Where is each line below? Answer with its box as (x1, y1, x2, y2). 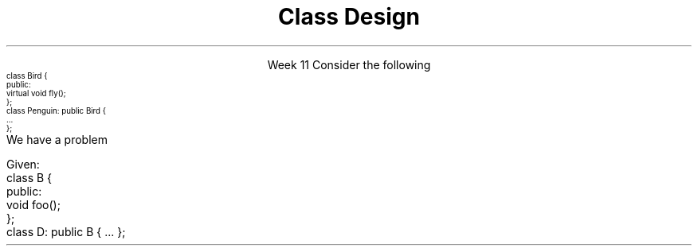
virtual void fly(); (6, 88, 66, 98)
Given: (6, 157, 40, 171)
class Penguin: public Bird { (6, 106, 106, 115)
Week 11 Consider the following (267, 57, 431, 72)
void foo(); (6, 197, 61, 211)
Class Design (278, 3, 420, 30)
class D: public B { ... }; (6, 224, 126, 238)
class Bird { (6, 71, 48, 80)
